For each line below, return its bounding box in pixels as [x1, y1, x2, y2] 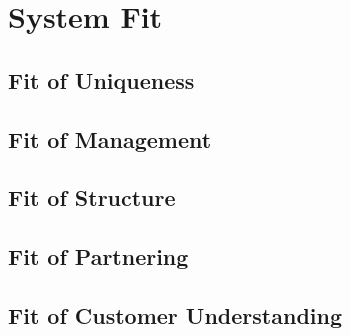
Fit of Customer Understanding [8, 299, 343, 330]
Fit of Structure [8, 182, 176, 213]
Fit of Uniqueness [8, 64, 195, 95]
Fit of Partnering [8, 241, 189, 272]
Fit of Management [8, 123, 212, 154]
